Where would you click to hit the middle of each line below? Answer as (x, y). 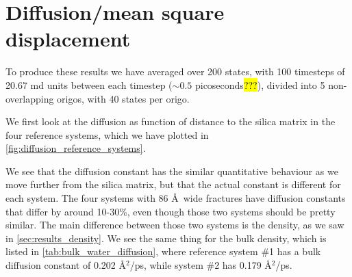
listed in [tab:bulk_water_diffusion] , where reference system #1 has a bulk (163, 251)
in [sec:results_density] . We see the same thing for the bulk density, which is (166, 238)
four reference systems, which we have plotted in (107, 134)
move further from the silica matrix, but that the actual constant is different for (173, 184)
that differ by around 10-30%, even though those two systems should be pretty (171, 211)
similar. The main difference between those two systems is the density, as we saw (175, 225)
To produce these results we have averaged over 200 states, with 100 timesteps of (175, 71)
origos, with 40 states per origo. (123, 98)
